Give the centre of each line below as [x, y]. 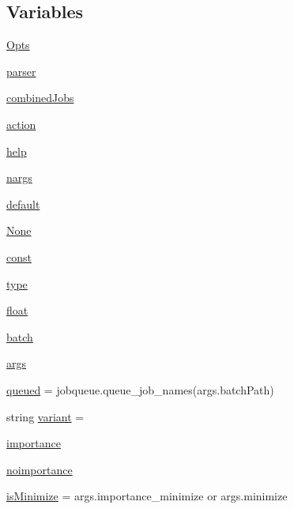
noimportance [40, 469]
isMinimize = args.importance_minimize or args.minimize [147, 496]
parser [21, 71]
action [21, 124]
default [23, 204]
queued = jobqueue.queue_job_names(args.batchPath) [140, 389]
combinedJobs [40, 98]
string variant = [45, 416]
